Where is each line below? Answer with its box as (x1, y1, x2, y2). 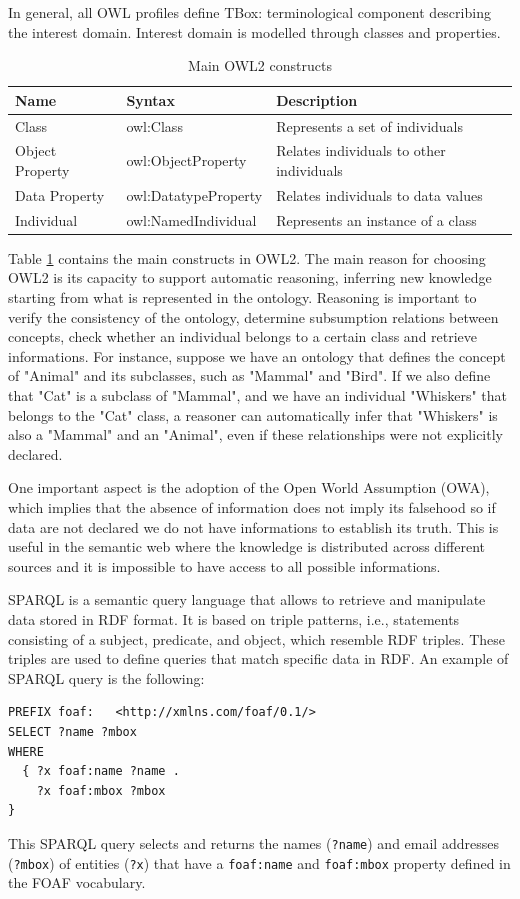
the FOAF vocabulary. (8, 872, 146, 893)
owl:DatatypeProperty (126, 184, 263, 205)
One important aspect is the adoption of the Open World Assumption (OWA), (8, 477, 490, 498)
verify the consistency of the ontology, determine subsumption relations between (8, 306, 499, 327)
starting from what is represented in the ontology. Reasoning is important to (8, 287, 477, 308)
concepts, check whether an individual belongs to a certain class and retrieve (8, 326, 478, 347)
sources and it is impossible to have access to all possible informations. (8, 555, 441, 576)
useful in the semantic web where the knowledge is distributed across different (8, 536, 485, 557)
